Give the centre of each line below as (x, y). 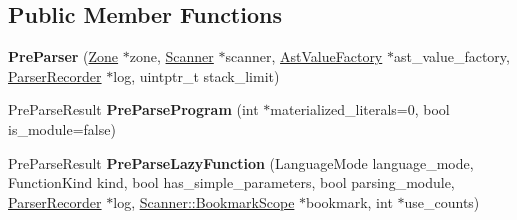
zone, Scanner (171, 56)
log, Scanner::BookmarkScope (204, 201)
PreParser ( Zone (63, 56)
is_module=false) (62, 128)
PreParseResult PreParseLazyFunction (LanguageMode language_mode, (241, 162)
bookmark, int (349, 201)
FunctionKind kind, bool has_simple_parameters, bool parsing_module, (231, 182)
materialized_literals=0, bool (360, 109)
